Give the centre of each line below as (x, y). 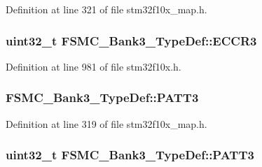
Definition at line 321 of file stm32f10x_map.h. (106, 9)
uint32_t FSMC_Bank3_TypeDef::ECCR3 (131, 40)
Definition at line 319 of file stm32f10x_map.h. (106, 123)
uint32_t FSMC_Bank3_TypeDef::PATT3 (130, 155)
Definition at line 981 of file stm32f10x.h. (94, 66)
